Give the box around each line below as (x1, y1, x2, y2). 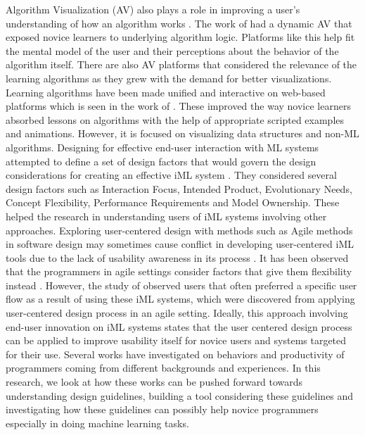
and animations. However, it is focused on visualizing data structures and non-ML (6, 126, 359, 141)
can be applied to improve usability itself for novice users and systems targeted (6, 333, 347, 348)
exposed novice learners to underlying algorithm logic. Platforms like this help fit (6, 30, 355, 44)
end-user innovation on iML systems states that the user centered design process (6, 319, 352, 334)
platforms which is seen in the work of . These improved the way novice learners (6, 99, 351, 113)
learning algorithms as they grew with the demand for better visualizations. (6, 70, 332, 85)
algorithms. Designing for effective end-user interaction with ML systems (6, 139, 319, 154)
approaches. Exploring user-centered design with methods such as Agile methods (6, 222, 353, 237)
